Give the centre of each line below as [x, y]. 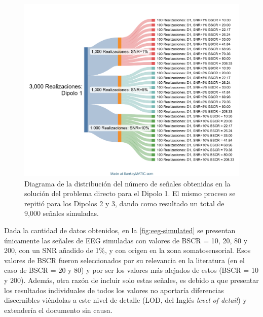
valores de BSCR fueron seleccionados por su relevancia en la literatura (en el [124, 260]
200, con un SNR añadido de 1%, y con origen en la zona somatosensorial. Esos [127, 250]
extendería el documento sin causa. [58, 310]
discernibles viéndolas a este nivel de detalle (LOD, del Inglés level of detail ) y [125, 300]
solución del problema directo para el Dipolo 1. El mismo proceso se [130, 193]
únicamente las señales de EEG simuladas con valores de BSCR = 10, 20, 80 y [126, 240]
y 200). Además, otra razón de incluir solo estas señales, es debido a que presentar [131, 280]
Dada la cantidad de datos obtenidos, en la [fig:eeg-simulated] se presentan [120, 230]
